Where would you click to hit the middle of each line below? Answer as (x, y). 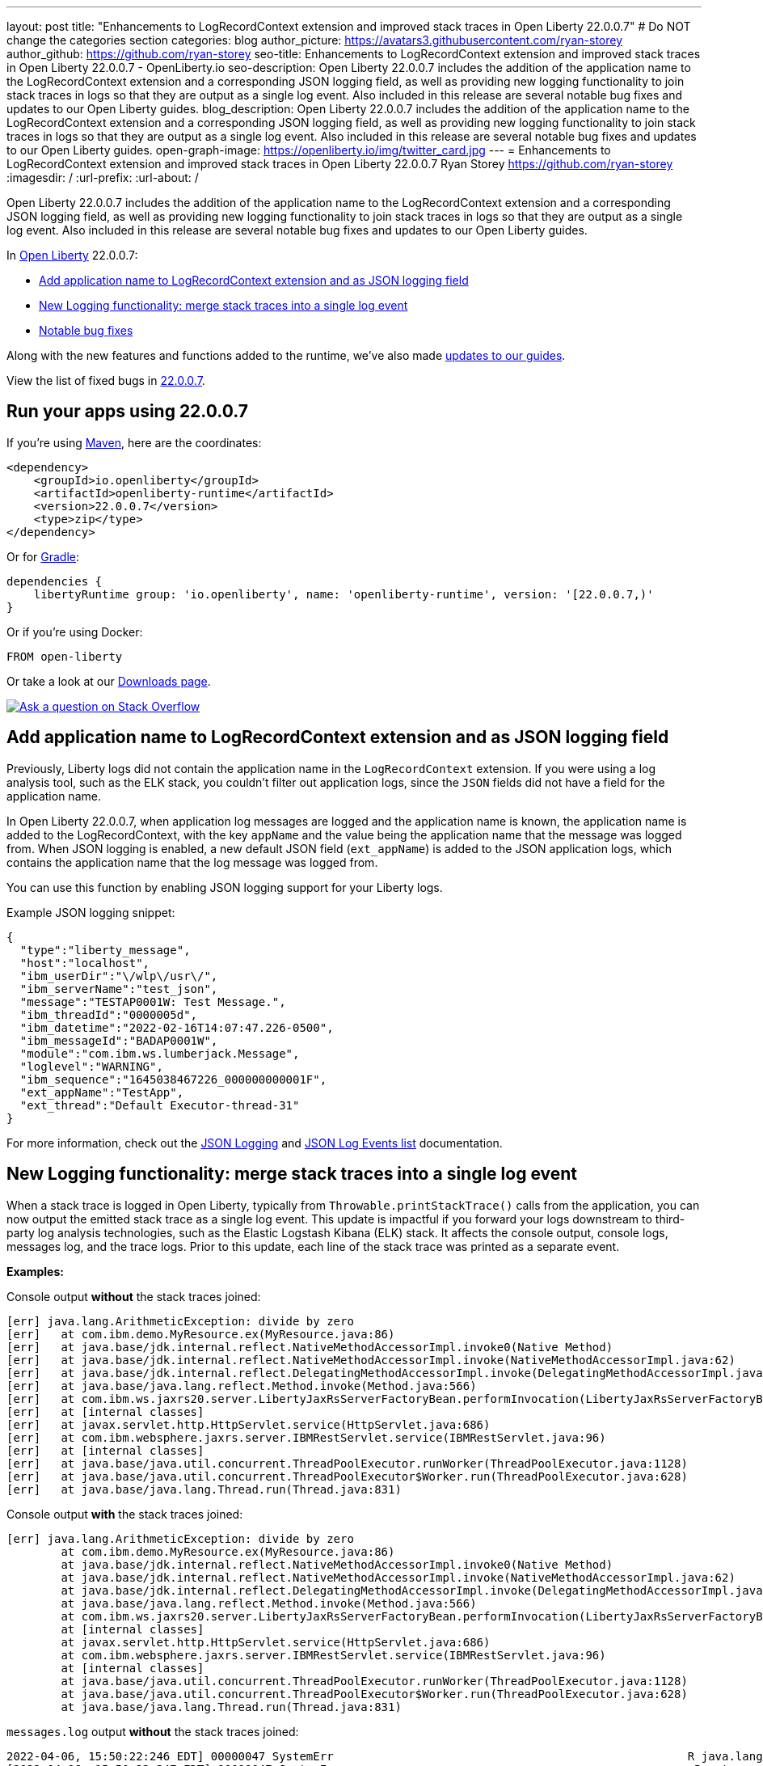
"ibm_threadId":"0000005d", (109, 1014)
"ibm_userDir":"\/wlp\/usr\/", (119, 976)
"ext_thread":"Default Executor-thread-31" (160, 1105)
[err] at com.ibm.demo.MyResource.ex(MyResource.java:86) (201, 1334)
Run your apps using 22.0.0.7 (127, 412)
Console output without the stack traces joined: (134, 1296)
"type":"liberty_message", (105, 950)
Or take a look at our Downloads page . (109, 681)
